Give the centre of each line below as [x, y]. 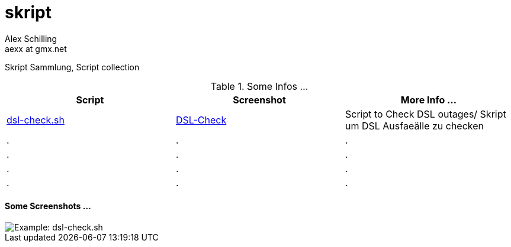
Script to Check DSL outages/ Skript [425, 114]
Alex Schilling [31, 38]
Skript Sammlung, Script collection [72, 67]
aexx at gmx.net [36, 48]
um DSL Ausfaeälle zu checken [414, 126]
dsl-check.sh [36, 120]
